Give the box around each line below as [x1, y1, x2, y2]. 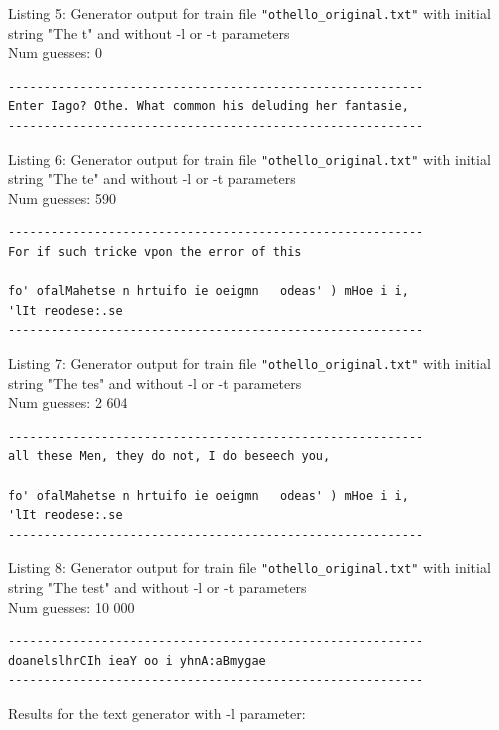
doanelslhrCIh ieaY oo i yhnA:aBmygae [8, 653, 266, 668]
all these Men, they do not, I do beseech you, [8, 449, 331, 464]
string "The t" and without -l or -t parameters [8, 22, 290, 43]
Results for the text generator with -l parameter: [8, 703, 306, 724]
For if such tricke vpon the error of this [8, 245, 302, 260]
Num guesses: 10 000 [8, 596, 135, 617]
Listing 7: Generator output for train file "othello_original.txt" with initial [8, 353, 491, 374]
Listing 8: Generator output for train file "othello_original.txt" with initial [8, 557, 491, 578]
